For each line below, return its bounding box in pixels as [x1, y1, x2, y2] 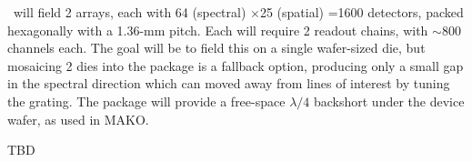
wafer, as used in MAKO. [7, 109, 149, 128]
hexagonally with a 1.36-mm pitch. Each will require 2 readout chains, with [7, 20, 428, 39]
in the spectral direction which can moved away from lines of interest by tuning [7, 74, 450, 93]
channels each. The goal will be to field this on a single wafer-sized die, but [7, 38, 426, 57]
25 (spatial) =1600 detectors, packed [259, 3, 464, 21]
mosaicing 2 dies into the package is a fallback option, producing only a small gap [7, 56, 464, 75]
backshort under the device [313, 91, 465, 110]
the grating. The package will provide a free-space [7, 91, 286, 110]
